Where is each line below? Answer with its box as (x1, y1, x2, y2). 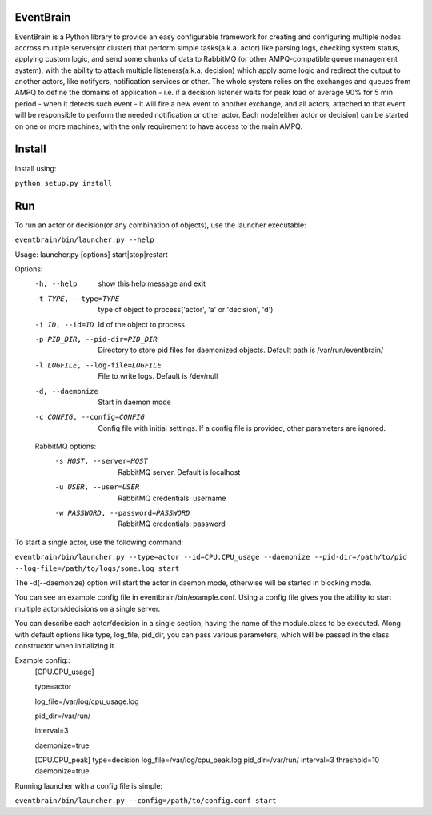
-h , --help (34, 279, 78, 288)
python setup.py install (14, 179, 112, 187)
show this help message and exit (98, 279, 206, 288)
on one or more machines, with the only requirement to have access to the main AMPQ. (14, 121, 303, 131)
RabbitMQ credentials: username (118, 493, 226, 503)
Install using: (14, 163, 57, 173)
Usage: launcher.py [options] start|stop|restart (14, 249, 168, 259)
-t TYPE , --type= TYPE (34, 294, 120, 303)
